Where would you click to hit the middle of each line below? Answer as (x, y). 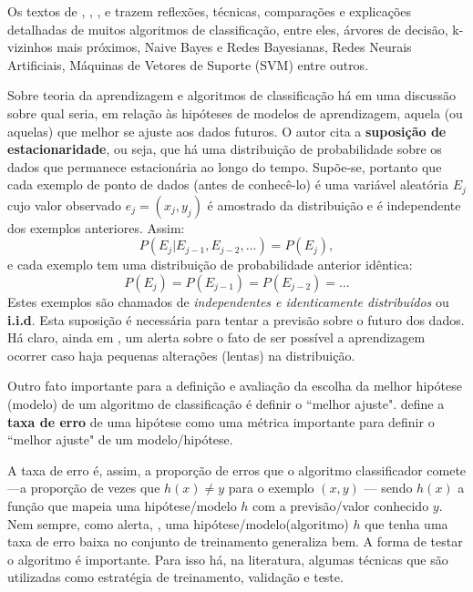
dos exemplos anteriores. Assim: (96, 227)
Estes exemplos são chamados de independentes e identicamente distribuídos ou (228, 301)
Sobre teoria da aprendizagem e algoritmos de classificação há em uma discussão (232, 95)
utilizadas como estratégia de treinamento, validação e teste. (175, 577)
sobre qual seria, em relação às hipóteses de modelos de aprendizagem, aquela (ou (235, 112)
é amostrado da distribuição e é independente (334, 204)
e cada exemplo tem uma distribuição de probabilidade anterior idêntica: (210, 265)
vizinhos (30, 47)
